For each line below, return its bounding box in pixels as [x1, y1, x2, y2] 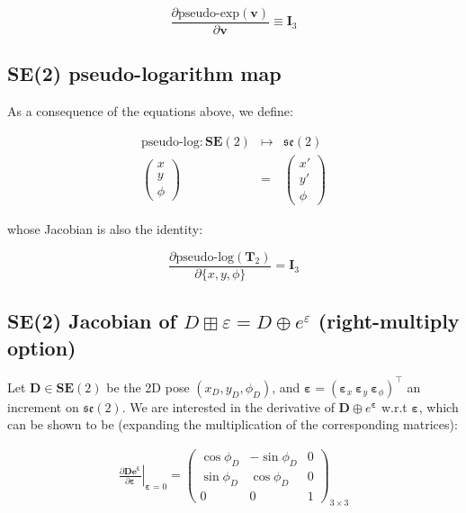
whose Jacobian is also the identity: [7, 220, 203, 238]
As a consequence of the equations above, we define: [7, 102, 293, 121]
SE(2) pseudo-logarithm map [7, 59, 282, 87]
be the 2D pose [106, 377, 190, 396]
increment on [7, 397, 79, 416]
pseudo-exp [177, 7, 240, 20]
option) [7, 333, 76, 361]
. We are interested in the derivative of [121, 397, 335, 416]
